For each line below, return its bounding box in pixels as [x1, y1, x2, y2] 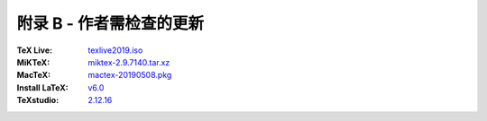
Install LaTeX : [16, 82, 69, 93]
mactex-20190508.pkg [87, 70, 172, 81]
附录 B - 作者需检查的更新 [16, 13, 205, 33]
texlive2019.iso [87, 45, 143, 56]
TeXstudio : [16, 95, 60, 106]
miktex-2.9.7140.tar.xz [87, 56, 170, 67]
